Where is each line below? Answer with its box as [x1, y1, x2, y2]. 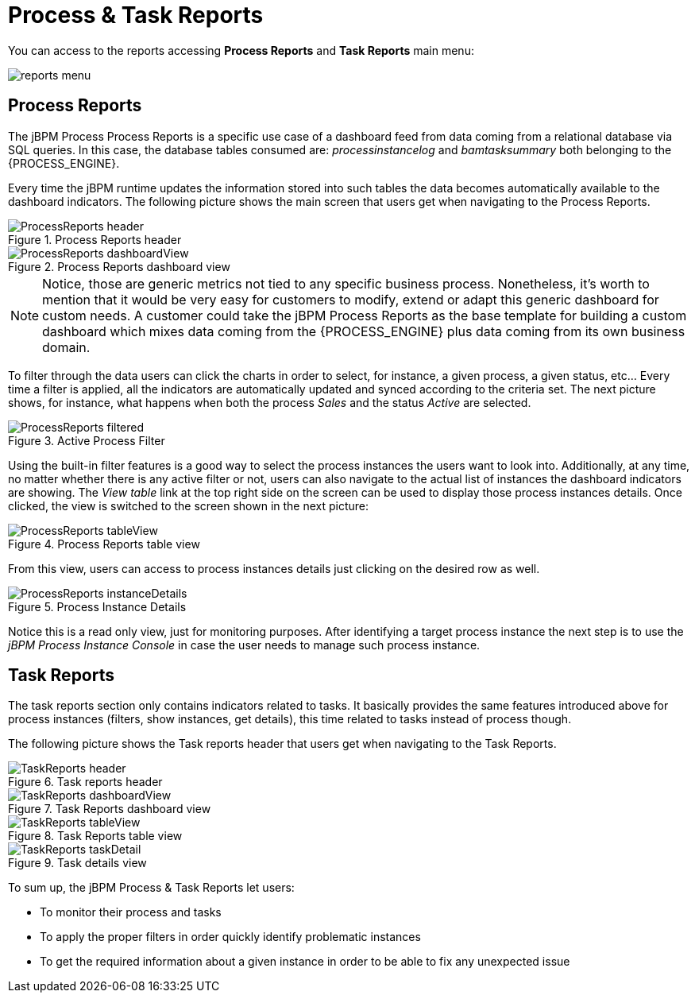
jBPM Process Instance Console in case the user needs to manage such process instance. [8, 637, 481, 652]
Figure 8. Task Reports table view [8, 829, 183, 843]
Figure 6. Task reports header [8, 775, 163, 789]
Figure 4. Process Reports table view [8, 536, 200, 551]
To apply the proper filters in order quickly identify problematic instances [40, 930, 421, 944]
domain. [42, 339, 91, 355]
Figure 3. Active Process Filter [8, 433, 165, 447]
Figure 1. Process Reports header [8, 232, 182, 246]
